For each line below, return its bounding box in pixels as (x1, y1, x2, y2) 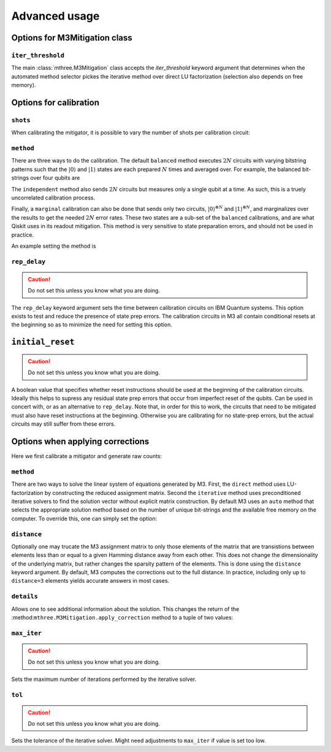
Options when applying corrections (11, 436, 150, 447)
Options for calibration (11, 97, 99, 107)
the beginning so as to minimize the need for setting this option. (11, 321, 173, 328)
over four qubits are (29, 174, 80, 182)
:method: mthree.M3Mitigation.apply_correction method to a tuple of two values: (11, 614, 234, 621)
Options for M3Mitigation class (11, 33, 133, 43)
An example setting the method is (11, 242, 96, 250)
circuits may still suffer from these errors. (11, 420, 116, 428)
